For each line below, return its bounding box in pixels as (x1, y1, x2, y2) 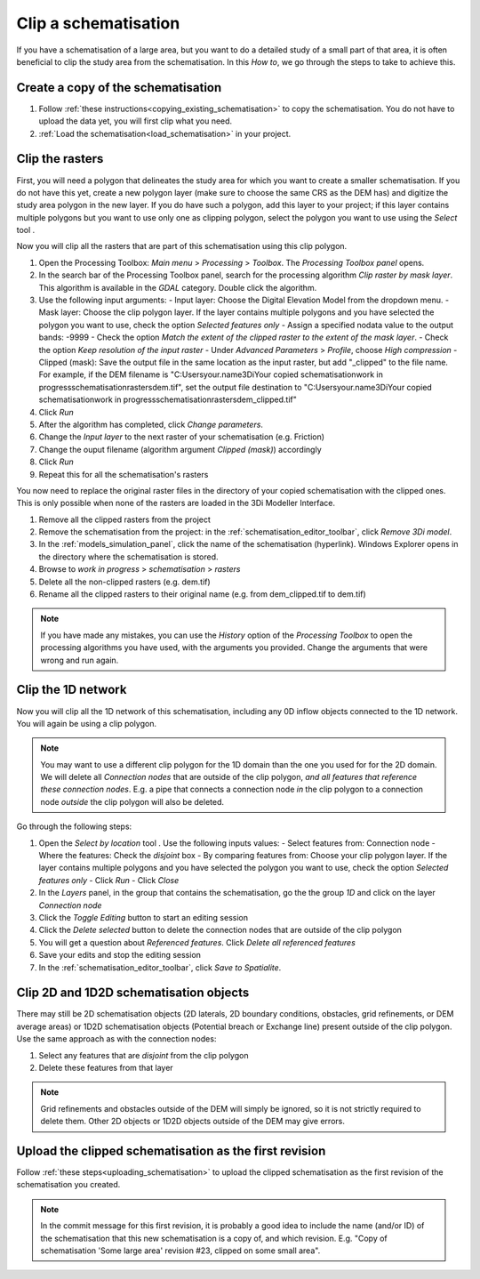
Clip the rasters (16, 151, 104, 166)
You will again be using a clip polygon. (16, 718, 157, 728)
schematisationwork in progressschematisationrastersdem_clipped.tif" (38, 394, 298, 405)
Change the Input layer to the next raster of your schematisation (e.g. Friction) (38, 431, 324, 442)
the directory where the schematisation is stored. (38, 551, 219, 562)
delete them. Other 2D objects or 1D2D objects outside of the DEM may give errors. (40, 1116, 346, 1127)
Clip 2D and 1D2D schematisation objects (16, 985, 250, 1001)
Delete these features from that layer (38, 1063, 173, 1073)
